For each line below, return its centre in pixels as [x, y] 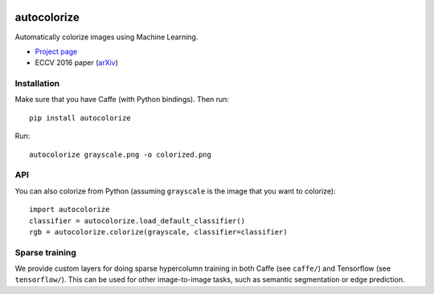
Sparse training [45, 252]
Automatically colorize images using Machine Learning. [106, 37]
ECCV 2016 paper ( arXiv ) [76, 63]
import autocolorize [70, 210]
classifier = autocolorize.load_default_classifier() [137, 220]
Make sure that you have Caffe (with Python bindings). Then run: [122, 100]
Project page [56, 51]
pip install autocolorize [80, 118]
